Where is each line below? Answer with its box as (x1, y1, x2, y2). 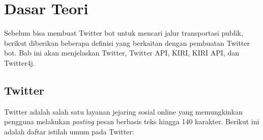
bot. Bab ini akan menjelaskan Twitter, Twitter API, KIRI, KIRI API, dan (4, 47, 239, 58)
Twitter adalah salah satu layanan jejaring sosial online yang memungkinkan (4, 106, 243, 117)
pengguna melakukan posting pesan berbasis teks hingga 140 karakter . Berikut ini (4, 116, 259, 127)
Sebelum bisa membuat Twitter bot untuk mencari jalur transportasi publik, (4, 27, 243, 38)
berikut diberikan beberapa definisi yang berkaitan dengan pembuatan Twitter (4, 37, 250, 48)
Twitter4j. (4, 57, 35, 68)
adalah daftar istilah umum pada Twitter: (4, 126, 134, 136)
